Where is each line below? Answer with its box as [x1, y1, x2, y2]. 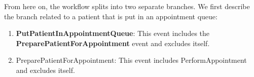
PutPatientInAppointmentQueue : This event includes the [16, 28, 210, 38]
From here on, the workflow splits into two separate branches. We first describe [4, 1, 250, 11]
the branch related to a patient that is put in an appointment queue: [4, 11, 217, 21]
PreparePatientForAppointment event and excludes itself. [16, 37, 210, 48]
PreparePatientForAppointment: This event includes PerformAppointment [16, 55, 247, 65]
